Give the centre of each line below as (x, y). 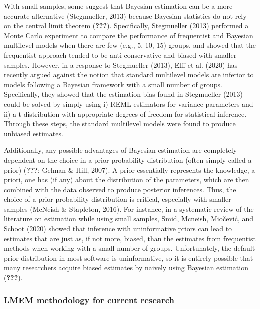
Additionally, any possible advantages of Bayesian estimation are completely (121, 150)
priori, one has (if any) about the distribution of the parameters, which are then (127, 180)
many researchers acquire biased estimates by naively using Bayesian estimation (126, 268)
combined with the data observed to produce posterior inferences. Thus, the (120, 189)
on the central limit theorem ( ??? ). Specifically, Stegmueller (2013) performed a (126, 26)
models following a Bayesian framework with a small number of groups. (113, 84)
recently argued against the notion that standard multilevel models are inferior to (129, 75)
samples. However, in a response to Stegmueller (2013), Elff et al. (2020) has (121, 65)
